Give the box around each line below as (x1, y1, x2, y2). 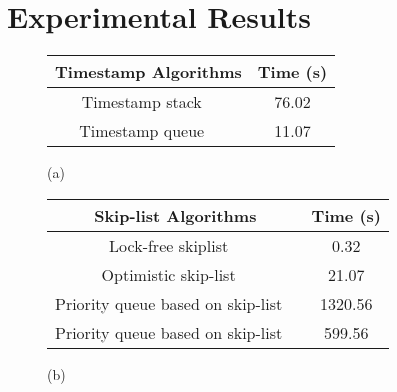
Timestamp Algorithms (55, 60, 242, 84)
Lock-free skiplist (109, 233, 229, 257)
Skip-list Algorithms (94, 203, 257, 227)
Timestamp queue (79, 119, 205, 143)
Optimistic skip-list (101, 262, 236, 286)
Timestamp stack (81, 90, 202, 114)
